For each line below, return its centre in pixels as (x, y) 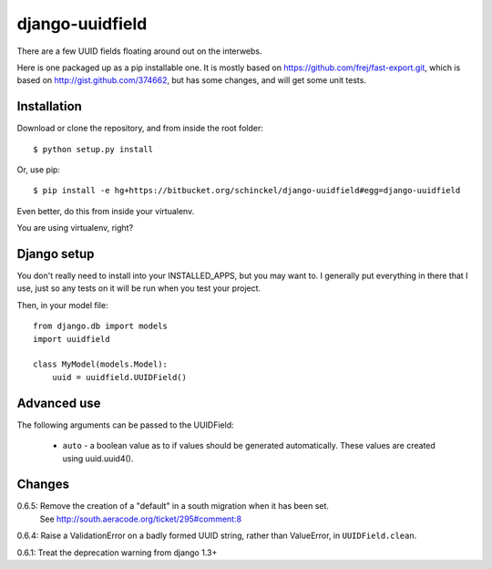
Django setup (56, 254)
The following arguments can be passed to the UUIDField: (125, 425)
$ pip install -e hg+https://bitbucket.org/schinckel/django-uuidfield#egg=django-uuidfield (247, 191)
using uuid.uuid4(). (98, 458)
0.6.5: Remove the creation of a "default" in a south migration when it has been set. (173, 506)
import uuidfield (72, 339)
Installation (49, 106)
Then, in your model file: (62, 305)
